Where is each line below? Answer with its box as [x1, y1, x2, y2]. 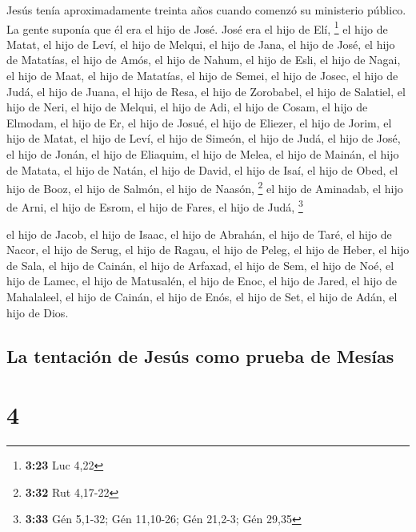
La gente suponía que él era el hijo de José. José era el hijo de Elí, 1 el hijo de [6, 18, 388, 37]
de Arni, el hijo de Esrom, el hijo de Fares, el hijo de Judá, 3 [6, 196, 303, 216]
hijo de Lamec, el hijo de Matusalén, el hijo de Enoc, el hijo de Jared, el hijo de [6, 272, 397, 289]
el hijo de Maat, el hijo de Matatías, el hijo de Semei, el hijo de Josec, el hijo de [6, 67, 398, 84]
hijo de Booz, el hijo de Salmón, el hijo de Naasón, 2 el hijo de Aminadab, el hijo [6, 178, 403, 196]
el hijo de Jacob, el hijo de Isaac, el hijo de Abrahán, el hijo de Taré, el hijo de [6, 225, 392, 242]
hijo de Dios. [6, 304, 69, 320]
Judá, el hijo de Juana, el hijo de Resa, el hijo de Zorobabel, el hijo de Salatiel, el [6, 83, 406, 99]
